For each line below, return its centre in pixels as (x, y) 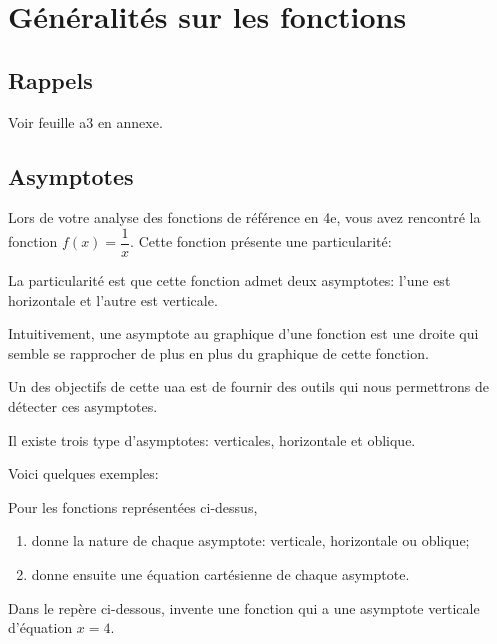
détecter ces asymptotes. (83, 406)
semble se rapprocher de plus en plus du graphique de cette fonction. (218, 352)
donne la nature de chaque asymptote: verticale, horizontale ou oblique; (250, 540)
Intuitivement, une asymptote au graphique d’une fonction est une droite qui (243, 333)
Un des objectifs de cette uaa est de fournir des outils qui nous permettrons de (248, 386)
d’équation (40, 627)
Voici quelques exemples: (83, 473)
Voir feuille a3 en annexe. (85, 121)
